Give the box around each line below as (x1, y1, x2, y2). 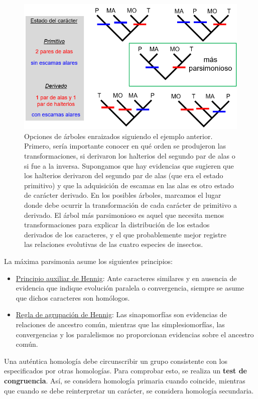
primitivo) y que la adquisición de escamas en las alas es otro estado (24, 180, 234, 190)
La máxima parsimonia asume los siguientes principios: (4, 255, 173, 266)
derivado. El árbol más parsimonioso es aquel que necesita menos (24, 209, 224, 220)
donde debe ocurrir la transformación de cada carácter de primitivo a (24, 200, 237, 210)
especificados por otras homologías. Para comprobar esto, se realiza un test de (4, 365, 247, 376)
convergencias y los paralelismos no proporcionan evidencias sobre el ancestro (16, 329, 254, 339)
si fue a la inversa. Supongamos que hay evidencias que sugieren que (24, 160, 234, 171)
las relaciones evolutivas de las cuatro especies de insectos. (24, 239, 203, 249)
